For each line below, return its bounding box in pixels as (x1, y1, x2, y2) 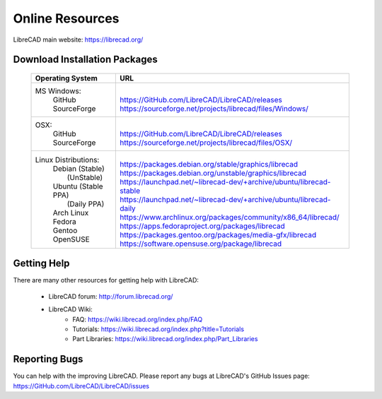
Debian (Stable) (52, 163, 105, 173)
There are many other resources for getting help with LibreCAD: (13, 276, 199, 285)
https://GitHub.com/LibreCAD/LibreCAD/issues (13, 381, 150, 390)
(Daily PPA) (66, 198, 105, 208)
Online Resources (13, 11, 120, 26)
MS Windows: (35, 85, 81, 95)
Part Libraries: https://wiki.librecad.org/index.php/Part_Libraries (72, 335, 258, 343)
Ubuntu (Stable (52, 181, 103, 191)
